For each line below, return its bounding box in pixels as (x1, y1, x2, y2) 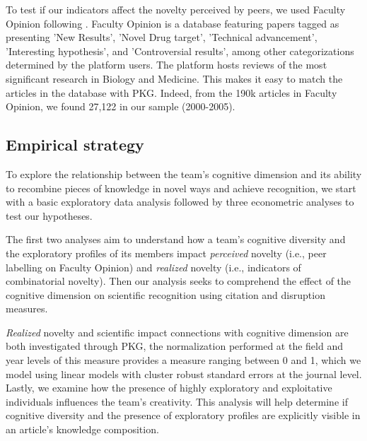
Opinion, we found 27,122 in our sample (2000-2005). (6, 99, 235, 114)
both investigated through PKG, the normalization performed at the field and (6, 339, 343, 353)
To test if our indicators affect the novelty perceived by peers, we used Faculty (6, 2, 346, 16)
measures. (6, 301, 48, 316)
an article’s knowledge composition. (6, 422, 159, 437)
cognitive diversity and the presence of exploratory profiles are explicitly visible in (6, 408, 361, 423)
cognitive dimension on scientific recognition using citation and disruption (6, 287, 325, 302)
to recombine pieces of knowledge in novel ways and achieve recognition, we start (6, 180, 356, 195)
